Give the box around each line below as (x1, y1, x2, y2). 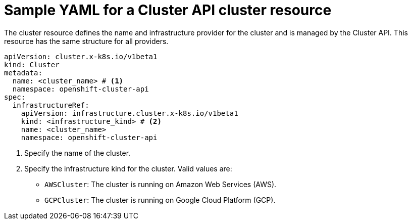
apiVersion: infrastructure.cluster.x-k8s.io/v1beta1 (21, 109, 238, 117)
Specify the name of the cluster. (24, 148, 131, 157)
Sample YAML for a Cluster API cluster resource (4, 2, 332, 19)
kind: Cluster (4, 60, 60, 69)
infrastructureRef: (12, 101, 89, 109)
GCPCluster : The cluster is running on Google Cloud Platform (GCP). (44, 195, 276, 204)
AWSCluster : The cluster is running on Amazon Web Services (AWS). (44, 180, 277, 189)
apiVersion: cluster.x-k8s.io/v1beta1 (4, 52, 158, 61)
